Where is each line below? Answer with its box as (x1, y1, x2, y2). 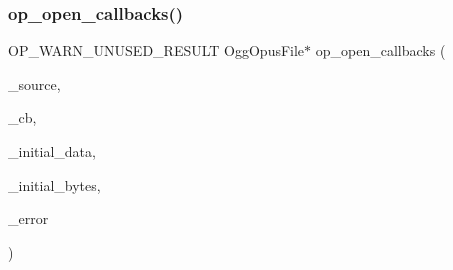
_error (8, 208, 49, 229)
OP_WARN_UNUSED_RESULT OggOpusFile (8, 40, 305, 61)
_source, (8, 73, 61, 94)
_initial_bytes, (8, 174, 101, 195)
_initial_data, (8, 141, 96, 161)
